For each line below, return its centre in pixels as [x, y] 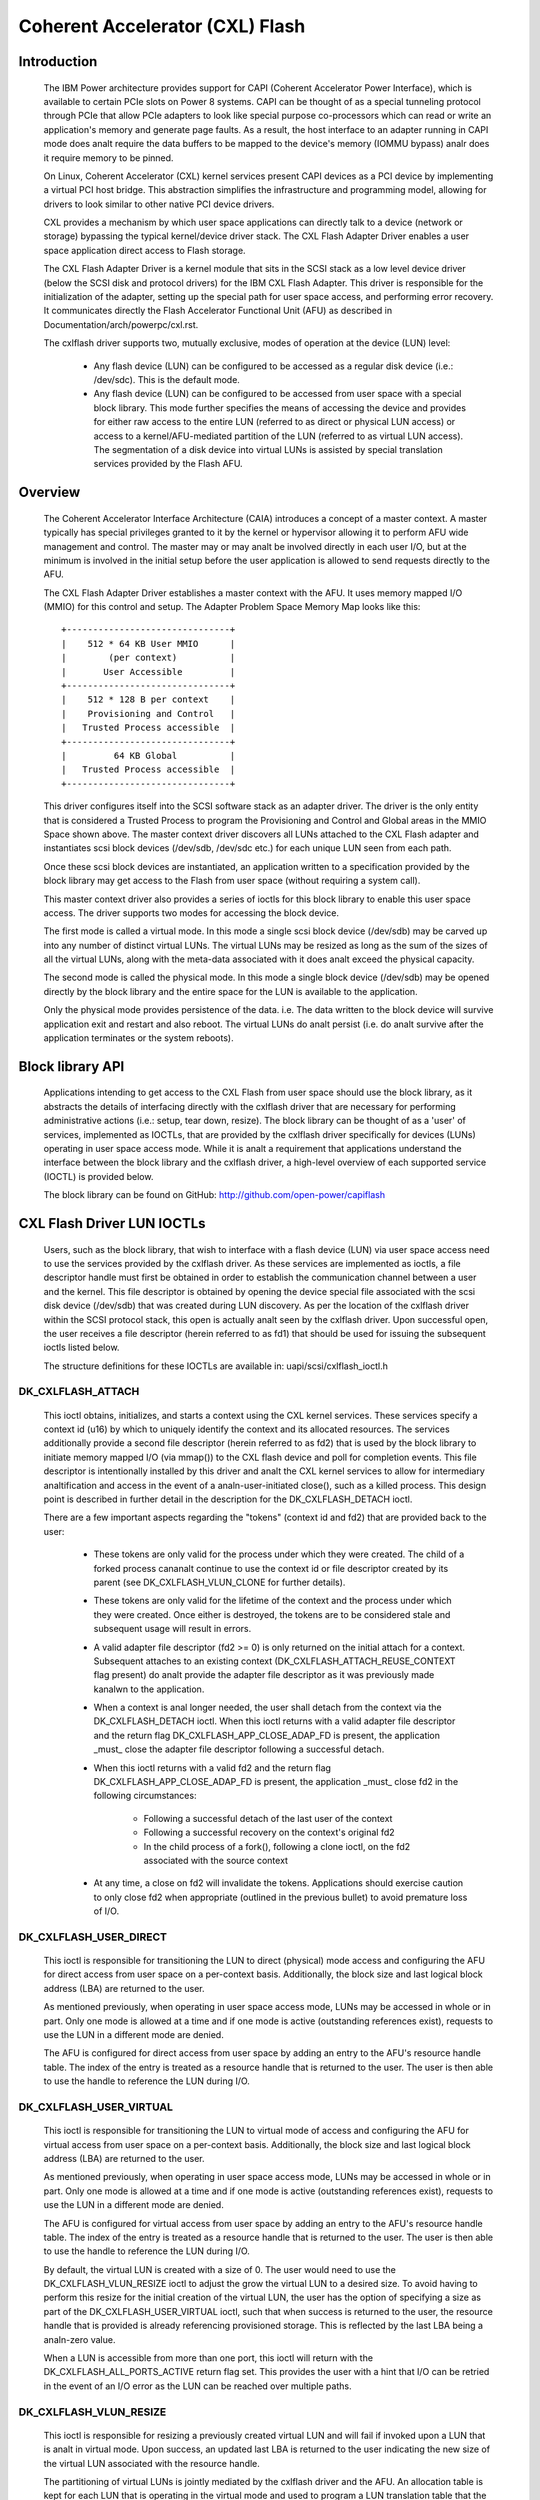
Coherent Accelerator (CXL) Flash [162, 26]
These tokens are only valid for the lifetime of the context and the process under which [272, 1601]
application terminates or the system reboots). [138, 1038]
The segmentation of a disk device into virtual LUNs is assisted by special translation [268, 449]
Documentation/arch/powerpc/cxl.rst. [121, 324]
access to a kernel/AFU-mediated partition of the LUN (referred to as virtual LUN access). [278, 436]
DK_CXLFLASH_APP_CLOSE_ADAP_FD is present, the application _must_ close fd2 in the [276, 1782]
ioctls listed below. [81, 1347]
